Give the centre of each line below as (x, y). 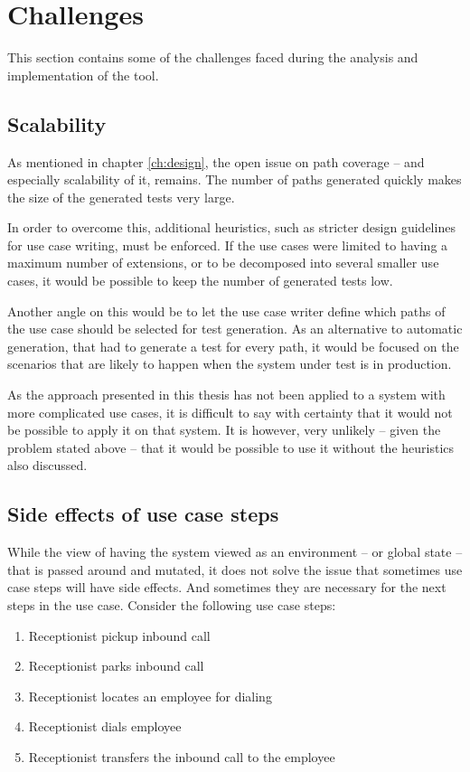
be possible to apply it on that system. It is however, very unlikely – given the (224, 430)
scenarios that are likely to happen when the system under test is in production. (230, 364)
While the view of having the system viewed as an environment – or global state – (235, 552)
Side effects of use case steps (143, 514)
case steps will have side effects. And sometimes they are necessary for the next (227, 587)
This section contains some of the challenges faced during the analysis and (213, 57)
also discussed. (47, 465)
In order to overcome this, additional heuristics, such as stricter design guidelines (231, 227)
